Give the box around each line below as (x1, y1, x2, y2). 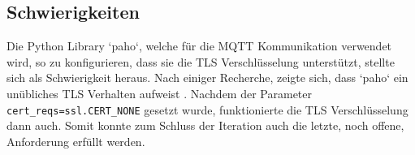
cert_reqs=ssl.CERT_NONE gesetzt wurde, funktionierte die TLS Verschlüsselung (6, 101, 409, 118)
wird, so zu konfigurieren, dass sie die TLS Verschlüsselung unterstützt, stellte (6, 53, 395, 70)
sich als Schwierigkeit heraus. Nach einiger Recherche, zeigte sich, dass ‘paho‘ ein (6, 69, 409, 86)
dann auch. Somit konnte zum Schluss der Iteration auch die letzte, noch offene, (6, 117, 404, 134)
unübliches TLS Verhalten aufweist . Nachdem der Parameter (6, 84, 312, 101)
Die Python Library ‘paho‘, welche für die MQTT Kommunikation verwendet (6, 37, 392, 54)
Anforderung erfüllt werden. (6, 132, 145, 149)
